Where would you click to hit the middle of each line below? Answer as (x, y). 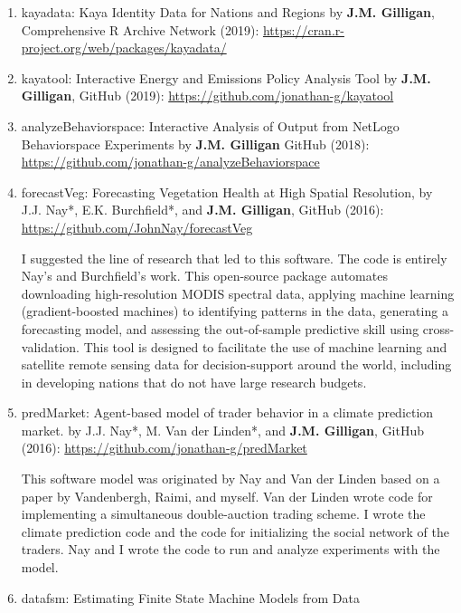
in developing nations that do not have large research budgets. (194, 382)
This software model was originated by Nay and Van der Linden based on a (230, 479)
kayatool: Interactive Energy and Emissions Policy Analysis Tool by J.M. (226, 77)
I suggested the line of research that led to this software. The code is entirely (234, 258)
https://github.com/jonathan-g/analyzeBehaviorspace (170, 162)
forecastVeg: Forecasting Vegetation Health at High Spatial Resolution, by (227, 192)
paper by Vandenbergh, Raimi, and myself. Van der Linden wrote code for (227, 496)
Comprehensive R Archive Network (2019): (140, 29)
